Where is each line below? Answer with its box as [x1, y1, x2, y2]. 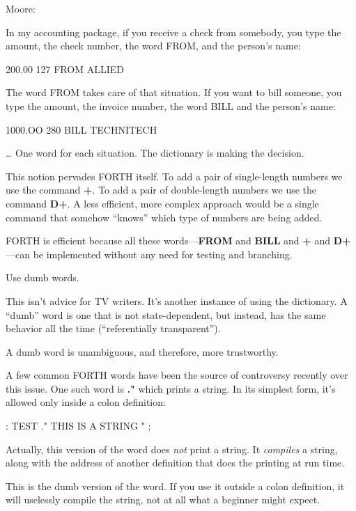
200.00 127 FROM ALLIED [6, 61, 124, 76]
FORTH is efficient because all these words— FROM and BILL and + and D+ [6, 233, 351, 248]
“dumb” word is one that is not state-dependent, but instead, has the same [6, 307, 326, 322]
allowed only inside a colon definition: [6, 395, 166, 409]
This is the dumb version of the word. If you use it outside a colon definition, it [6, 478, 345, 493]
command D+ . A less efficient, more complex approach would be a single [6, 196, 319, 210]
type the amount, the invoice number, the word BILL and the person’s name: [6, 98, 336, 113]
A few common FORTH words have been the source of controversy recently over [6, 368, 348, 382]
